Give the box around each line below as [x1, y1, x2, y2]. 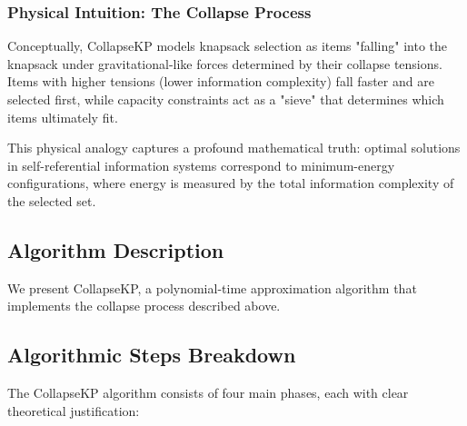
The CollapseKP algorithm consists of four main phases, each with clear [7, 383, 409, 402]
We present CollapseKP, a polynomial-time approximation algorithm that [7, 278, 417, 297]
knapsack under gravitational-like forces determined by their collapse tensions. [7, 54, 442, 73]
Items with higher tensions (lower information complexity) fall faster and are [7, 72, 434, 91]
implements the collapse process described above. [7, 296, 281, 315]
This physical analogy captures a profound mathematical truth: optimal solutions [7, 138, 461, 157]
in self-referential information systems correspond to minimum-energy [7, 155, 395, 174]
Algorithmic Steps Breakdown [7, 341, 296, 369]
